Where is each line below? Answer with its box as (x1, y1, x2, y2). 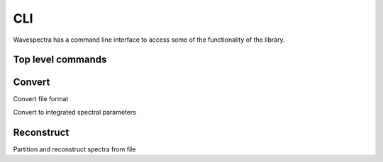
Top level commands (13, 54, 107, 66)
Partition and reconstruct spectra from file (13, 145, 136, 154)
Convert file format (13, 95, 69, 103)
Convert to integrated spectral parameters (13, 108, 136, 116)
